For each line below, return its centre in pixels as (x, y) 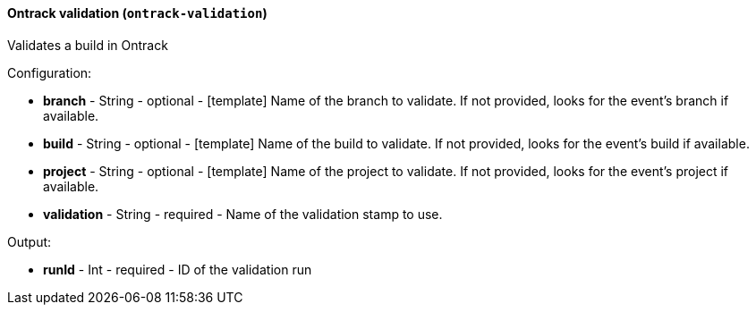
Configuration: (50, 72)
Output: (30, 241)
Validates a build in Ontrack (88, 45)
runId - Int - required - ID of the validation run (178, 269)
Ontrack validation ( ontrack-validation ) (137, 13)
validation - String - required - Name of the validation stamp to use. (243, 214)
